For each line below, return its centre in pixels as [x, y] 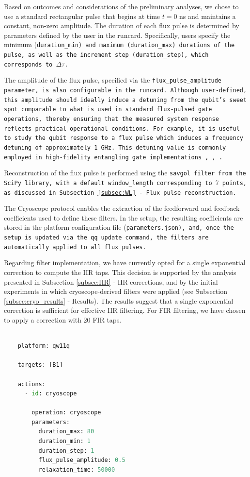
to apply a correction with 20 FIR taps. [63, 319]
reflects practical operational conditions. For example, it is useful [122, 128]
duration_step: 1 [66, 451]
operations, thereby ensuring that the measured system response [111, 119]
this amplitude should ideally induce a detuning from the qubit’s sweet [125, 100]
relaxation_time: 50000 [77, 469]
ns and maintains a [208, 16]
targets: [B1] [40, 365]
